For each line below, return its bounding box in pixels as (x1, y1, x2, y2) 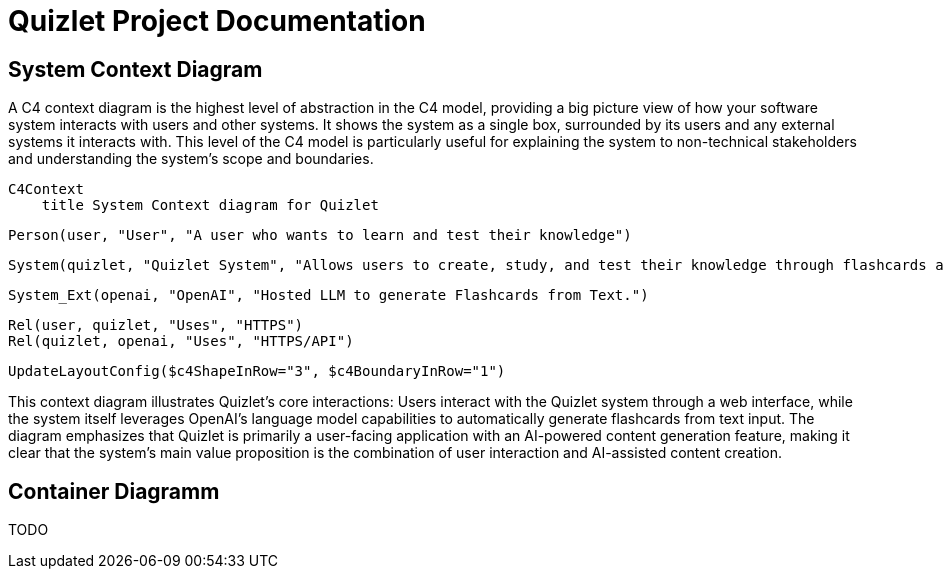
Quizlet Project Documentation (8, 4, 426, 38)
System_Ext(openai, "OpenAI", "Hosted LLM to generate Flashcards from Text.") (8, 287, 649, 304)
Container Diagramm (8, 478, 220, 504)
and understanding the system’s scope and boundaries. (8, 150, 374, 168)
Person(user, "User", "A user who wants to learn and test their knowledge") (8, 227, 632, 244)
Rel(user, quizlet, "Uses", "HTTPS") (8, 317, 304, 334)
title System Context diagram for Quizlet (41, 197, 379, 214)
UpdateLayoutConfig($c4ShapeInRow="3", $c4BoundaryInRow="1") (8, 363, 506, 380)
